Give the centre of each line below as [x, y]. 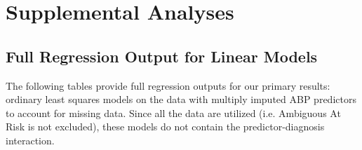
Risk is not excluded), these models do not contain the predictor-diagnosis [165, 127]
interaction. [30, 140]
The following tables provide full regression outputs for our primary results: [168, 85]
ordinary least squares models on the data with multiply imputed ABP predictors [181, 99]
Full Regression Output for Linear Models [162, 56]
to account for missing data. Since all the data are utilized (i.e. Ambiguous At [173, 112]
